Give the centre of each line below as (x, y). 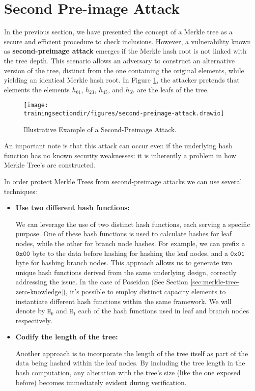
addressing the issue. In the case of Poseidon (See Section (102, 282)
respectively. (34, 320)
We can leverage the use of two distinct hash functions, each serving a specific (133, 224)
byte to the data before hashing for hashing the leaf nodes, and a (130, 253)
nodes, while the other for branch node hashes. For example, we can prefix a (130, 243)
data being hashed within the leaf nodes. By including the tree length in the (130, 363)
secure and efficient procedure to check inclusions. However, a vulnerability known (127, 41)
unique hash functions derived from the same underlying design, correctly (126, 272)
